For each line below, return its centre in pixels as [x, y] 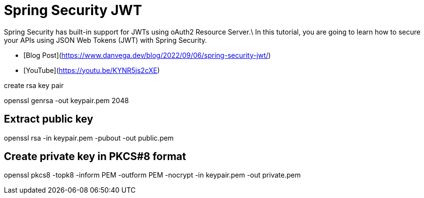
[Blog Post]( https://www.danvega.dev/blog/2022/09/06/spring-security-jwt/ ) [147, 55]
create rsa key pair [34, 85]
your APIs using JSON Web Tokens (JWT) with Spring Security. [106, 40]
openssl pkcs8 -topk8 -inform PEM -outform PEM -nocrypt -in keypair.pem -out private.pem [152, 175]
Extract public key [49, 119]
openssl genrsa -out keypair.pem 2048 [67, 100]
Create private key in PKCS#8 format [95, 157]
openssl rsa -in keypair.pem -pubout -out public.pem [89, 138]
